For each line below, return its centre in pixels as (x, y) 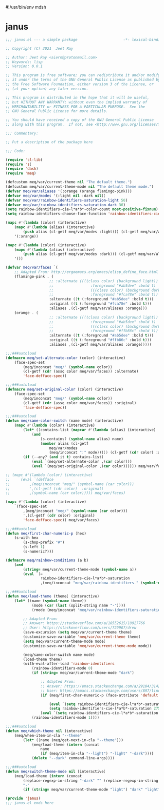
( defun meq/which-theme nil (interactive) (49, 731)
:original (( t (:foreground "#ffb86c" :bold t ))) (100, 340)
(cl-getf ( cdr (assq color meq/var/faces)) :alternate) (81, 372)
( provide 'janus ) (23, 799)
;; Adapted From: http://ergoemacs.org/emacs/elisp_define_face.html (86, 272)
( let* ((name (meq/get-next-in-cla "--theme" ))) (73, 740)
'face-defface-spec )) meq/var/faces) (61, 520)
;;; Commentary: (22, 134)
